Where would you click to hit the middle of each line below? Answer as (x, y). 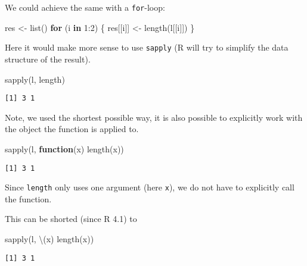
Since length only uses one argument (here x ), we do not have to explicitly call (150, 187)
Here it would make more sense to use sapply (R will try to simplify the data (147, 47)
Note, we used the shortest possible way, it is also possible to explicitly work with (154, 117)
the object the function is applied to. (72, 129)
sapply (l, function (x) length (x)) (64, 148)
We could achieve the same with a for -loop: (85, 7)
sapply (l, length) (35, 79)
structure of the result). (48, 59)
